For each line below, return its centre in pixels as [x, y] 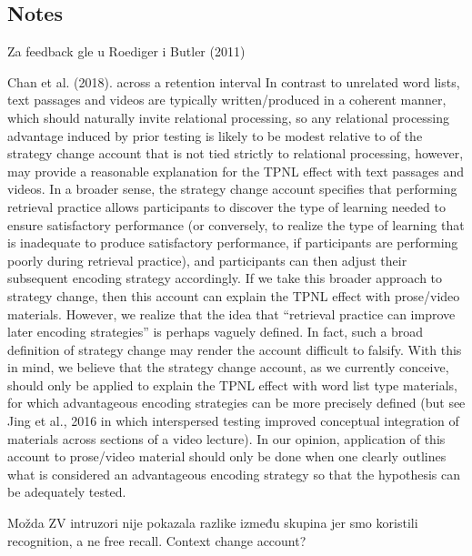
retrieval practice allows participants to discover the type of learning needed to [226, 206]
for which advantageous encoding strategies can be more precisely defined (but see [236, 403]
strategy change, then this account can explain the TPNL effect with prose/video [234, 295]
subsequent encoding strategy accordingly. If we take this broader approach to [225, 278]
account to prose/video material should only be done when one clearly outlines [227, 456]
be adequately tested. [67, 492]
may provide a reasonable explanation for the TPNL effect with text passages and [236, 171]
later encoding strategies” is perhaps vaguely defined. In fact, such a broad [216, 332]
